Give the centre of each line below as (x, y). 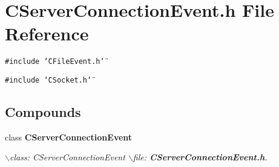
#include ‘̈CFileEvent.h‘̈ (55, 62)
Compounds (43, 112)
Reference (47, 33)
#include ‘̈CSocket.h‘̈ (48, 80)
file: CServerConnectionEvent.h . (200, 157)
